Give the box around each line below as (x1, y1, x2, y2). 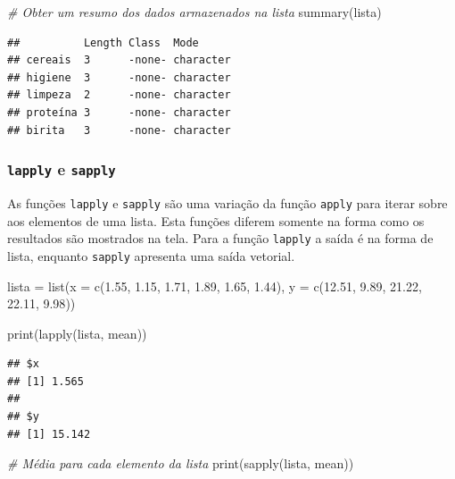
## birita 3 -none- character (7, 123, 231, 137)
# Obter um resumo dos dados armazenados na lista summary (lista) (7, 3, 382, 21)
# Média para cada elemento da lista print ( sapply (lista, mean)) (7, 454, 354, 473)
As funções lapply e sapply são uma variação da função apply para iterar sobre (7, 193, 448, 212)
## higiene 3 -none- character (7, 71, 231, 84)
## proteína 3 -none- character (7, 105, 231, 119)
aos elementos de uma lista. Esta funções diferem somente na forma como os (7, 211, 425, 230)
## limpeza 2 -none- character (7, 88, 231, 102)
